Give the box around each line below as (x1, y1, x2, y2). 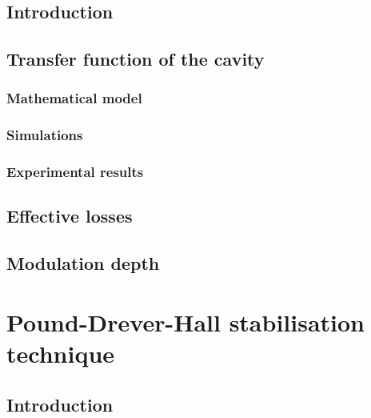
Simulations (6, 125, 83, 145)
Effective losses (6, 203, 133, 228)
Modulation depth (6, 251, 160, 275)
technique (6, 337, 115, 370)
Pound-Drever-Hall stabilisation (6, 305, 365, 338)
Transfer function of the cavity (6, 46, 265, 71)
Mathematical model (6, 88, 142, 108)
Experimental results (6, 162, 144, 182)
